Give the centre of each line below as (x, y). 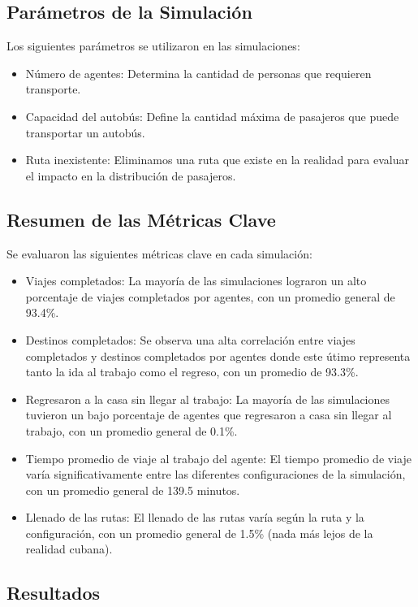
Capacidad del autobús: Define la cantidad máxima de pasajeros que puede (212, 116)
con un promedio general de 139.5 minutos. (133, 490)
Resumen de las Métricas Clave (141, 219)
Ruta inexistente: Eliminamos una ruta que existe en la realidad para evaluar (217, 160)
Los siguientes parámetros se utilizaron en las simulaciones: (153, 46)
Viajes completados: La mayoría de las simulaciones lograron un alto (196, 281)
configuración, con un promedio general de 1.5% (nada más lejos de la (199, 533)
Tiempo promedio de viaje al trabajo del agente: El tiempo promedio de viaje (218, 458)
